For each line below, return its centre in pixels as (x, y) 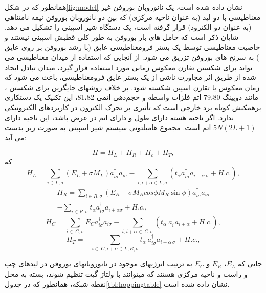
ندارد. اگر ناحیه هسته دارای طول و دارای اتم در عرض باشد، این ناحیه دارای (119, 117)
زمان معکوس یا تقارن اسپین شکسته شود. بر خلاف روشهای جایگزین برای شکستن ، (132, 87)
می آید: (16, 137)
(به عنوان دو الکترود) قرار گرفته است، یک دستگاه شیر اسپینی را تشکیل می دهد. (128, 27)
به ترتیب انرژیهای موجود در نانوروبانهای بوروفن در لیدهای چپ (98, 264)
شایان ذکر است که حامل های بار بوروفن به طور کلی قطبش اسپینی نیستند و (122, 37)
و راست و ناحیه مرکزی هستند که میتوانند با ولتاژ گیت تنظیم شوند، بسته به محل (126, 274)
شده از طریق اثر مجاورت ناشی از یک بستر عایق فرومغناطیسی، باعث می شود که (130, 77)
